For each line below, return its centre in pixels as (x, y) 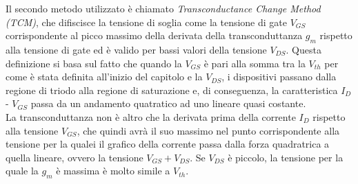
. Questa (304, 49)
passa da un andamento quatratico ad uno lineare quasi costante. (168, 103)
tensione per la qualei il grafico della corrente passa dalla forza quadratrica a (168, 144)
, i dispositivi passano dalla (279, 77)
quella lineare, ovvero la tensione (74, 157)
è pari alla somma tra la (255, 63)
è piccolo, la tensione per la (286, 157)
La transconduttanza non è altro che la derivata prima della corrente (151, 116)
